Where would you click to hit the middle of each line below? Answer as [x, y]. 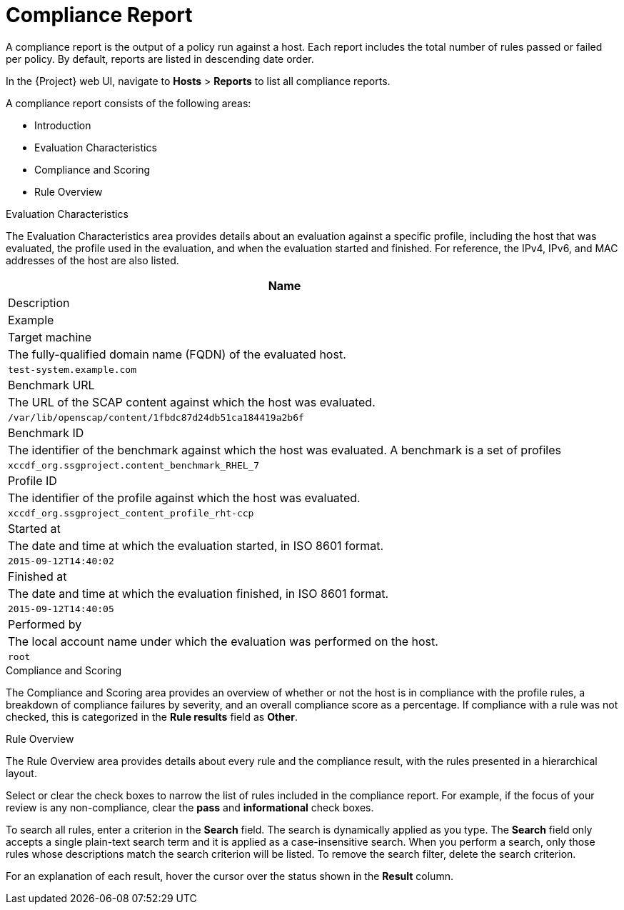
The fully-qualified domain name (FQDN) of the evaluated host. [177, 354]
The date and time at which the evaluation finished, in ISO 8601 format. [198, 593]
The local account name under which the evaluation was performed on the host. [223, 641]
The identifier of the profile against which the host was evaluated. [184, 497]
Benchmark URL [51, 385]
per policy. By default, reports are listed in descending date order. [160, 59]
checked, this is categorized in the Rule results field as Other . [152, 716]
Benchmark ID [46, 432]
